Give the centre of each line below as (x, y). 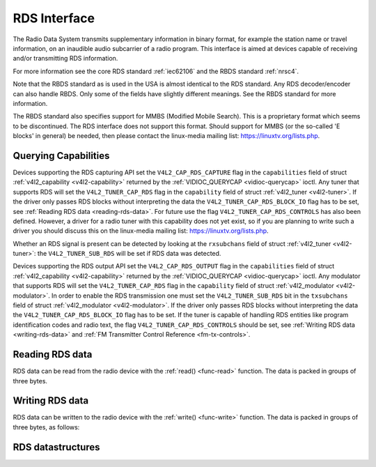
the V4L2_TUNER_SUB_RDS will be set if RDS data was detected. (129, 254)
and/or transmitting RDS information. (65, 59)
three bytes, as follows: (46, 427)
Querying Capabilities (61, 156)
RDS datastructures (56, 447)
